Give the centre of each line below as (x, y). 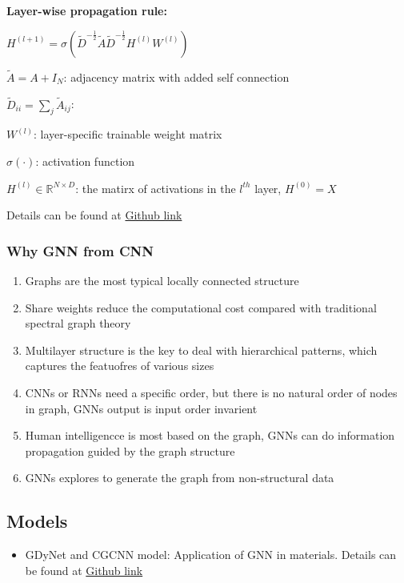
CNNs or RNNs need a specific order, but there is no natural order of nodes (211, 392)
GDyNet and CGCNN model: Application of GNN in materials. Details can (211, 555)
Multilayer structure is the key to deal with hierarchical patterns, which (201, 350)
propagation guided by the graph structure (130, 450)
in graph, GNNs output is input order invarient (141, 408)
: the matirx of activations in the (156, 188)
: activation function (85, 161)
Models (37, 521)
